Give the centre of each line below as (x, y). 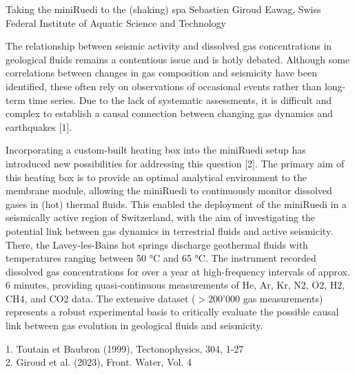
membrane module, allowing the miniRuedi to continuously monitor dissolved (169, 190)
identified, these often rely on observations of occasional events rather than (164, 86)
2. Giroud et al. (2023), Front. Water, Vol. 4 (99, 362)
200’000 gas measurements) (266, 298)
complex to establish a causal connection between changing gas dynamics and (169, 113)
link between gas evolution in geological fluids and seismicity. (134, 325)
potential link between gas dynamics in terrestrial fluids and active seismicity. (170, 230)
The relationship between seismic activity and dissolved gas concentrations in (169, 46)
